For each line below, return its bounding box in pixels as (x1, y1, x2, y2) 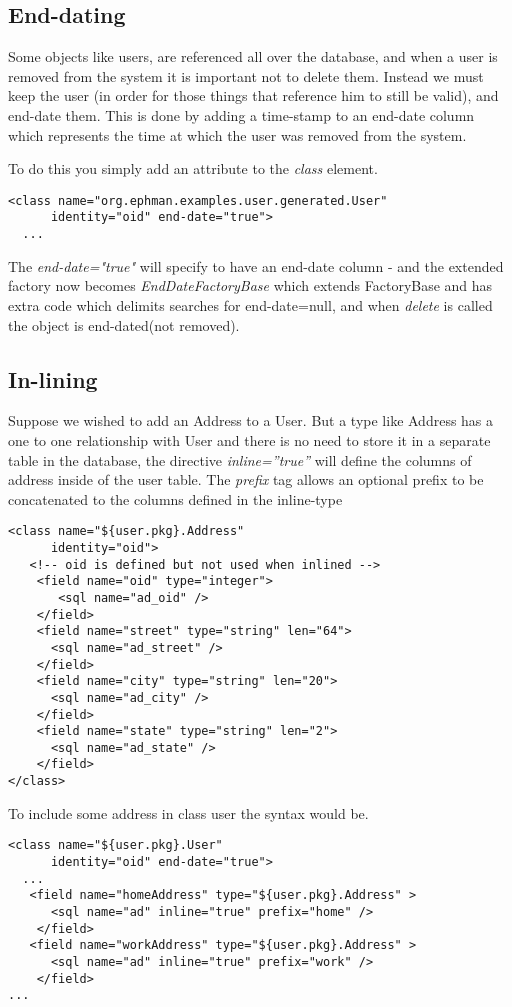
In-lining (8, 363, 98, 394)
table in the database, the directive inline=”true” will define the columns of (8, 449, 472, 470)
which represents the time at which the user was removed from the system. (8, 124, 467, 145)
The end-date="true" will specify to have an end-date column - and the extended (8, 255, 504, 276)
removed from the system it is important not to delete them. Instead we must (8, 65, 484, 86)
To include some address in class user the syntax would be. (8, 802, 369, 823)
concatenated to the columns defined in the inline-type (8, 488, 343, 509)
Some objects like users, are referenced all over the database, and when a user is (8, 46, 498, 67)
